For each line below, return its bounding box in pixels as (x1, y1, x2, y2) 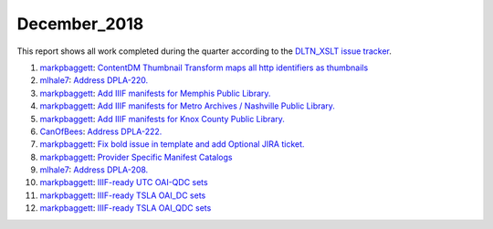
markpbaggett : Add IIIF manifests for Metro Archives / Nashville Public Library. (39, 100, 335, 111)
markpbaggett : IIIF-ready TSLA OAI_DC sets (39, 190, 206, 201)
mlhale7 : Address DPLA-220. (39, 75, 149, 86)
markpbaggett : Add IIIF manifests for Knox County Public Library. (39, 113, 285, 124)
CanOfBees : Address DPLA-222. (39, 126, 163, 137)
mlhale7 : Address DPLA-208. (39, 164, 149, 175)
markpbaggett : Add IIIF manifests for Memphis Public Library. (39, 88, 271, 99)
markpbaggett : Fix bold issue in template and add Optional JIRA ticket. (39, 139, 305, 150)
